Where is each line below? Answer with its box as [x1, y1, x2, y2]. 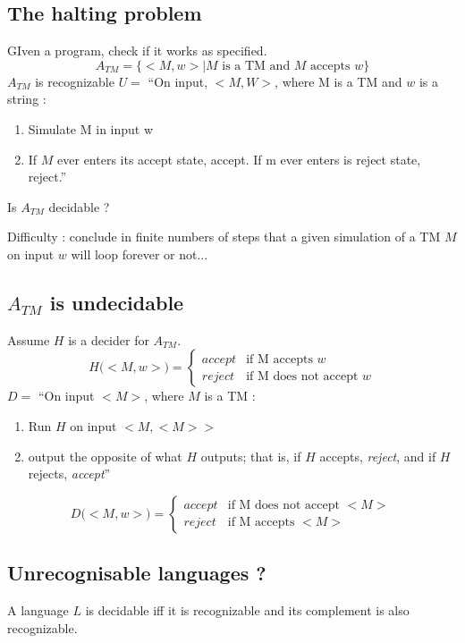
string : [7, 89, 46, 108]
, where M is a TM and [275, 72, 402, 90]
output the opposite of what [28, 446, 182, 465]
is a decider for [68, 330, 149, 349]
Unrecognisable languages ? [7, 559, 266, 587]
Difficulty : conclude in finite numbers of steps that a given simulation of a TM [7, 227, 441, 246]
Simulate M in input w [28, 119, 154, 138]
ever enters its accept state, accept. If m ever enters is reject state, [57, 149, 421, 168]
